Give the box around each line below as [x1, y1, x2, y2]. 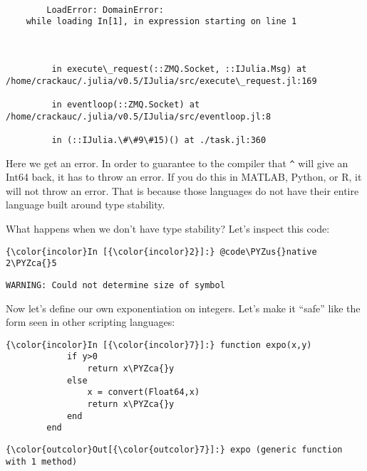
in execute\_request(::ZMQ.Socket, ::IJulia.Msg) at [51, 63, 307, 74]
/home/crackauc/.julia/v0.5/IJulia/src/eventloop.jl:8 [6, 111, 272, 122]
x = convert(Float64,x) [87, 387, 200, 398]
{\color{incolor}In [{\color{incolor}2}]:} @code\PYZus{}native [6, 246, 317, 257]
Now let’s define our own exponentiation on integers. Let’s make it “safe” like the [6, 300, 361, 315]
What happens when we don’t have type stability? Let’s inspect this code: [6, 221, 330, 235]
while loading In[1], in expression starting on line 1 [26, 16, 297, 27]
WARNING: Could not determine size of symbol [6, 280, 225, 290]
